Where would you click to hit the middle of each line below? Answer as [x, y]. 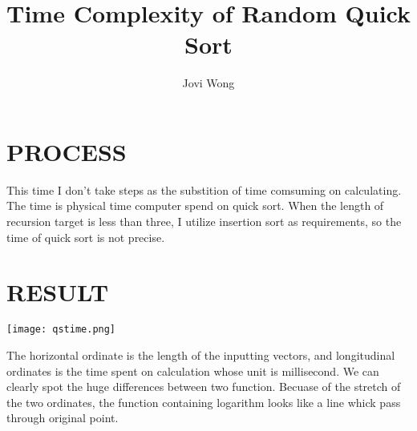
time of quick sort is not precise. [86, 237]
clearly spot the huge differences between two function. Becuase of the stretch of [204, 387]
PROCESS [67, 151]
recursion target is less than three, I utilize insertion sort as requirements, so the [204, 222]
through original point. [63, 418]
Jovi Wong [208, 83]
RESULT [58, 292]
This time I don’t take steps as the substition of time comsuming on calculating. [204, 189]
